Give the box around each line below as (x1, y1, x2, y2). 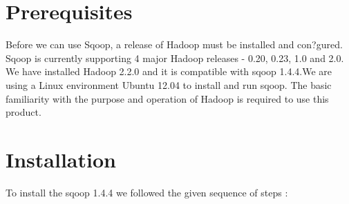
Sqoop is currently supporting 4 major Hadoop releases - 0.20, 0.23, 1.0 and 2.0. (6, 50, 344, 65)
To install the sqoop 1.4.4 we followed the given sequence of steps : (6, 185, 288, 199)
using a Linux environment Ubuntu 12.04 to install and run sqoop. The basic (6, 77, 332, 92)
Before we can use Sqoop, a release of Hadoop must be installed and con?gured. (6, 37, 343, 52)
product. (6, 105, 41, 119)
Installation (6, 145, 116, 173)
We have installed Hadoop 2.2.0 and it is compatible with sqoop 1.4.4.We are (6, 64, 332, 79)
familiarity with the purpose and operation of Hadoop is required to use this (6, 91, 329, 105)
